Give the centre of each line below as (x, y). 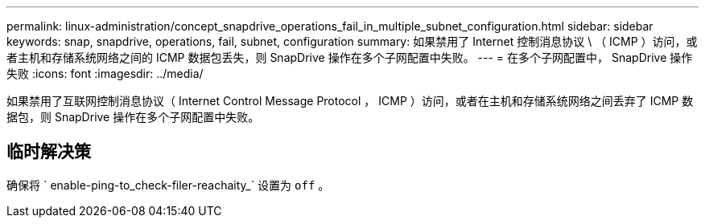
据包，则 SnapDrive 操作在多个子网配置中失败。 (133, 117)
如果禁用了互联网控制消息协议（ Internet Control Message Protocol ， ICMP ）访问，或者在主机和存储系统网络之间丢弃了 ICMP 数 (350, 101)
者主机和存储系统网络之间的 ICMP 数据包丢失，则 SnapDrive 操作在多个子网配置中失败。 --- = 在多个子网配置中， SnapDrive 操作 (350, 57)
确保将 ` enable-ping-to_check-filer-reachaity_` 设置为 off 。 (168, 185)
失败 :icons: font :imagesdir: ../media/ (105, 73)
